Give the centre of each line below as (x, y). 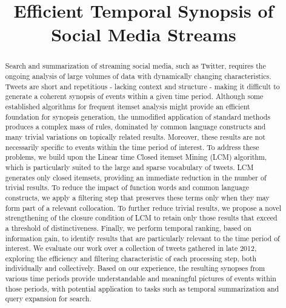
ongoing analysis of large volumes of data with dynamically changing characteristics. (138, 76)
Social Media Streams (144, 34)
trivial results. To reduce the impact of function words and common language (127, 187)
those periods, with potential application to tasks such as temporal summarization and (142, 288)
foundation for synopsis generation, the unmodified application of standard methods (138, 116)
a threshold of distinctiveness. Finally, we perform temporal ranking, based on (128, 228)
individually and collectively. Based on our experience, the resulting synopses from (135, 268)
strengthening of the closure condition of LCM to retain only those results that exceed (141, 218)
